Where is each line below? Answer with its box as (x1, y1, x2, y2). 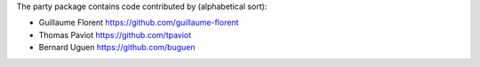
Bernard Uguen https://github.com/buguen (38, 42, 196, 53)
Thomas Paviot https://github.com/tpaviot (38, 29, 192, 40)
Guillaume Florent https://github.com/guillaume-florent (38, 18, 239, 28)
